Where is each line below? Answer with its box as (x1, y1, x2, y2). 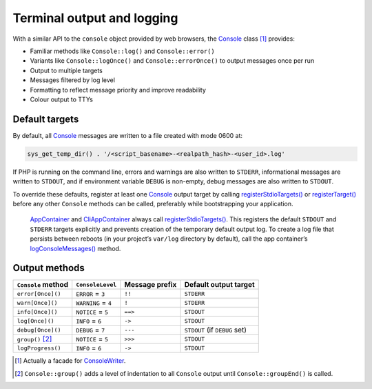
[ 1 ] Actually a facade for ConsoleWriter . (14, 357, 126, 365)
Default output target (184, 280, 255, 290)
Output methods (12, 262, 85, 274)
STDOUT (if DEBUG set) (184, 325, 247, 335)
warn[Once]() (17, 299, 58, 306)
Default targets (12, 113, 79, 125)
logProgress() (17, 344, 61, 352)
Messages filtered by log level (30, 76, 115, 84)
